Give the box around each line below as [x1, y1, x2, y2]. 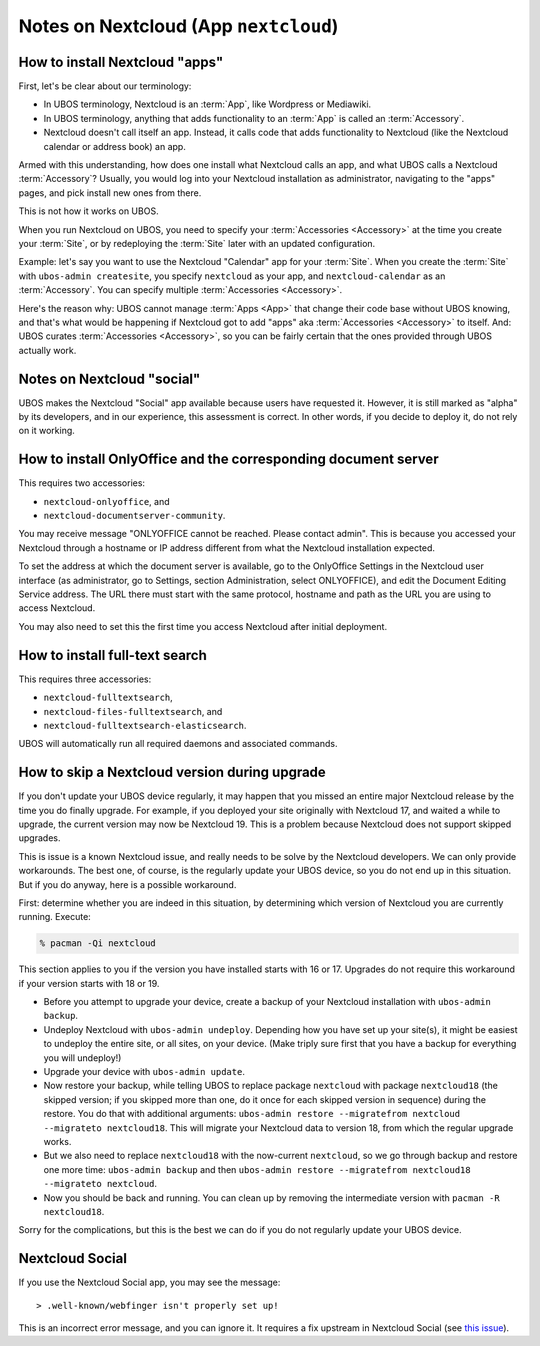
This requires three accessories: [18, 673, 152, 685]
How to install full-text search [18, 646, 207, 664]
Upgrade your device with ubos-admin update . [43, 1066, 245, 1078]
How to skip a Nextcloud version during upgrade [18, 764, 327, 781]
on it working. [18, 425, 75, 437]
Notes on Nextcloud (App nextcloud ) [18, 15, 339, 37]
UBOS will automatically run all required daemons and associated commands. [18, 738, 338, 750]
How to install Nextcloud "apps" [18, 53, 224, 70]
